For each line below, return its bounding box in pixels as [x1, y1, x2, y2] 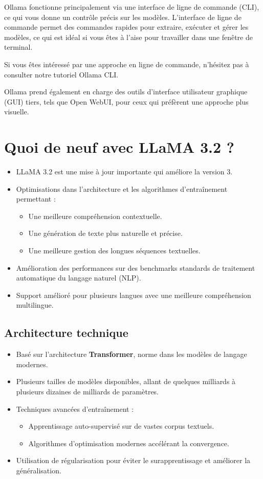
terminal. [4, 42, 33, 52]
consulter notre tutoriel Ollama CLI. [4, 69, 119, 79]
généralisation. [16, 465, 61, 475]
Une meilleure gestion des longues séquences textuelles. [28, 245, 201, 256]
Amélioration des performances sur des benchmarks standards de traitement [16, 262, 255, 273]
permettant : [16, 193, 56, 204]
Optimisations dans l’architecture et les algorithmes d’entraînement [16, 183, 228, 194]
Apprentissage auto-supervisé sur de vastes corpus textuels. [28, 421, 214, 431]
